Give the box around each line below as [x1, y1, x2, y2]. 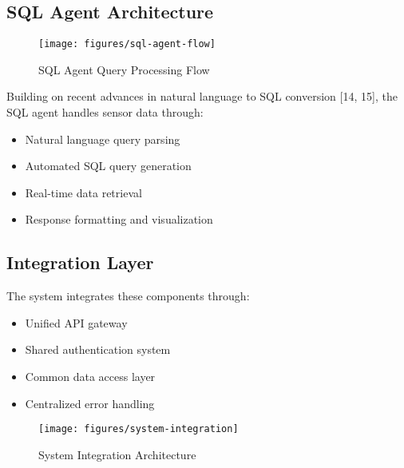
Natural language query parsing [25, 130, 180, 147]
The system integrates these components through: [6, 288, 250, 304]
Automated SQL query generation [25, 157, 192, 174]
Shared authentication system [25, 341, 171, 358]
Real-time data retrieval [25, 184, 142, 200]
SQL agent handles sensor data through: [6, 104, 204, 121]
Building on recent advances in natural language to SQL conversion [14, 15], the [6, 88, 398, 105]
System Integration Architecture [38, 446, 196, 462]
